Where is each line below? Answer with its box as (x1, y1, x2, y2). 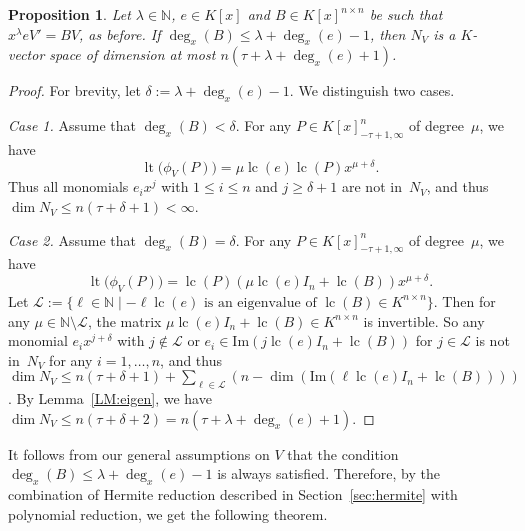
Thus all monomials (8, 176, 129, 197)
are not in (342, 176, 402, 197)
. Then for (433, 290, 496, 311)
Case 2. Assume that (8, 229, 137, 250)
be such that (369, 4, 443, 24)
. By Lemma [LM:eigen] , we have (8, 388, 212, 409)
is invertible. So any (363, 310, 485, 331)
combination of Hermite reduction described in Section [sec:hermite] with (8, 484, 458, 505)
